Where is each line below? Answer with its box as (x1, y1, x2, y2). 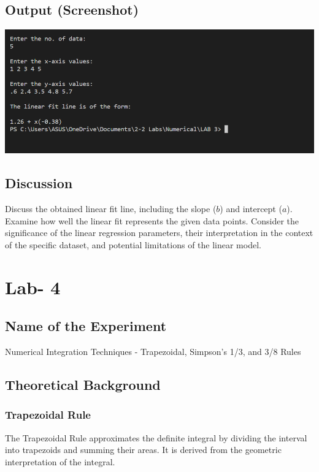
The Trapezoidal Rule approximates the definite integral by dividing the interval (5, 431, 307, 444)
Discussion (5, 173, 73, 192)
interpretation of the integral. (5, 455, 115, 468)
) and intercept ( (220, 202, 282, 215)
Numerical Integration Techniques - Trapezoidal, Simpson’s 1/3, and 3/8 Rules (5, 344, 301, 357)
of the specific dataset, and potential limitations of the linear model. (5, 238, 261, 251)
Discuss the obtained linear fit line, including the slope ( (5, 202, 217, 215)
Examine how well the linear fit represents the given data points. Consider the (5, 214, 299, 227)
